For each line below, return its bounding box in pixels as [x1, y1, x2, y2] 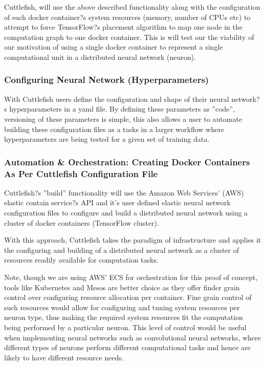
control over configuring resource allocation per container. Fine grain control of [4, 292, 252, 303]
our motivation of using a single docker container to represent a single [4, 41, 223, 52]
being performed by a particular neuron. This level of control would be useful [4, 322, 247, 333]
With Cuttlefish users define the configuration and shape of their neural [4, 93, 229, 104]
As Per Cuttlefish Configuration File [4, 167, 158, 180]
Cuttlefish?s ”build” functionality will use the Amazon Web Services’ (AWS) [4, 187, 244, 198]
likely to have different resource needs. [4, 352, 124, 362]
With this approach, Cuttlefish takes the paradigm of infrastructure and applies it [4, 234, 261, 245]
